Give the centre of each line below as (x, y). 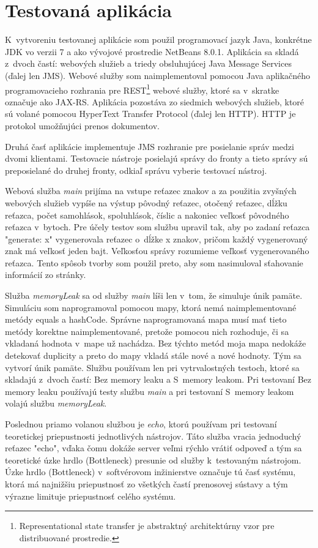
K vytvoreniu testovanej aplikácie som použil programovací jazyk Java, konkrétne (158, 39)
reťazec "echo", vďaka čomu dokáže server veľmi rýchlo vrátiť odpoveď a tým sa (153, 448)
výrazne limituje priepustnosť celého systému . (91, 496)
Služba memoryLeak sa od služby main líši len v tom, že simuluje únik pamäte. (154, 295)
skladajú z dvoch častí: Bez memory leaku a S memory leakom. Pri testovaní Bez (158, 379)
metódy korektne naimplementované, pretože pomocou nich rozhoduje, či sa (147, 331)
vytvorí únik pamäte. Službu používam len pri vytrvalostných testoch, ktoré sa (152, 367)
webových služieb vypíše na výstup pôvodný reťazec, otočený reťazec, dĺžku (146, 202)
